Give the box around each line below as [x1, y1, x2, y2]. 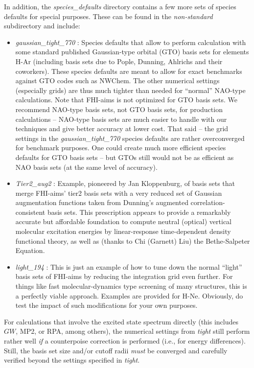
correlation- [190, 197, 225, 207]
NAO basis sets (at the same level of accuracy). [15, 161, 158, 172]
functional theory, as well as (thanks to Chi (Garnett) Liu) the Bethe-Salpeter [15, 235, 250, 246]
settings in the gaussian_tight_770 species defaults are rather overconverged [15, 133, 245, 143]
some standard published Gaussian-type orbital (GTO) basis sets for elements [15, 46, 249, 57]
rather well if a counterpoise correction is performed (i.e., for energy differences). [4, 336, 246, 345]
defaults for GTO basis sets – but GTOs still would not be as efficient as [15, 152, 234, 162]
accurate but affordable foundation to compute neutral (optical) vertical [15, 216, 231, 227]
